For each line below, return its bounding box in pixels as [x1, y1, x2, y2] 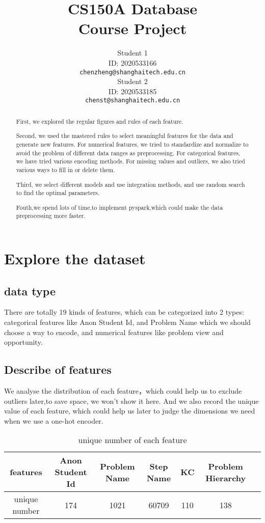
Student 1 [117, 47, 148, 58]
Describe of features [4, 362, 112, 377]
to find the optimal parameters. [16, 188, 100, 197]
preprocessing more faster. [16, 211, 86, 220]
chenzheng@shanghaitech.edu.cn [79, 68, 185, 76]
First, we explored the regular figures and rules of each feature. [16, 117, 183, 125]
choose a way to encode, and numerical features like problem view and [4, 326, 224, 337]
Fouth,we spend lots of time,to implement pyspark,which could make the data [16, 203, 223, 211]
